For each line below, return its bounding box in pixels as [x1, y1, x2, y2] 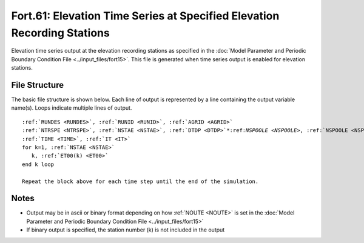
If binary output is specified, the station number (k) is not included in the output [26, 226, 225, 233]
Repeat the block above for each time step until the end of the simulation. [22, 178, 259, 185]
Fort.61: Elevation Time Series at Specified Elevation [11, 9, 280, 22]
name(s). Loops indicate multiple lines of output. [11, 104, 132, 112]
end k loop [22, 161, 55, 168]
